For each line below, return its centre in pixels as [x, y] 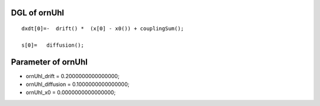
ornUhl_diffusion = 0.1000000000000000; [78, 84]
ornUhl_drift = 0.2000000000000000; [73, 76]
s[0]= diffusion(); [53, 45]
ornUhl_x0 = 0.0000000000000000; [71, 92]
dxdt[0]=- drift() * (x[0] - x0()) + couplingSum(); [103, 29]
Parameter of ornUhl [49, 62]
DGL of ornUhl [38, 13]
